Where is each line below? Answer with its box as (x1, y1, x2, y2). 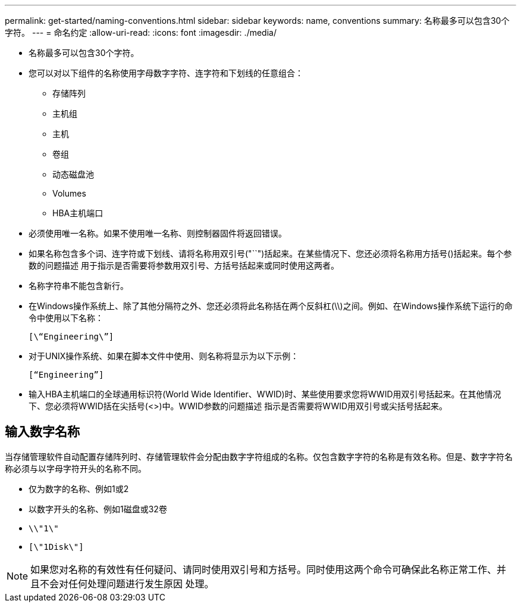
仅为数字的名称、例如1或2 (29, 483, 129, 494)
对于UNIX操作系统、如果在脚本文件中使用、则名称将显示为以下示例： (29, 351, 299, 361)
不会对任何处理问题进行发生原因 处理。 (40, 577, 214, 590)
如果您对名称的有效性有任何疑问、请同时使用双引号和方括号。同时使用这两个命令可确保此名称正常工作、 (30, 563, 497, 575)
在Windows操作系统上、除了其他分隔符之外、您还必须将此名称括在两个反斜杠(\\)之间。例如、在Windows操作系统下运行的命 (29, 301, 513, 311)
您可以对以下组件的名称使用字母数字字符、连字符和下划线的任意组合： (29, 68, 303, 78)
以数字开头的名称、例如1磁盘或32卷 (29, 503, 167, 514)
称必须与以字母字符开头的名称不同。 (5, 463, 146, 474)
